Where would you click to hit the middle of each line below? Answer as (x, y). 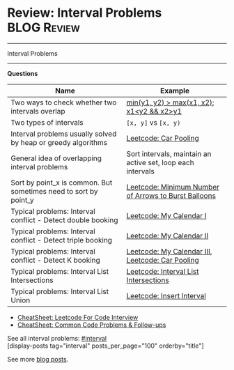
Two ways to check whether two (64, 102)
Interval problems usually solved (64, 134)
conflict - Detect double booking (64, 219)
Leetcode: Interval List (163, 271)
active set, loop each (160, 162)
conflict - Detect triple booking (62, 240)
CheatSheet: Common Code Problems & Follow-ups (92, 325)
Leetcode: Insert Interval (166, 295)
